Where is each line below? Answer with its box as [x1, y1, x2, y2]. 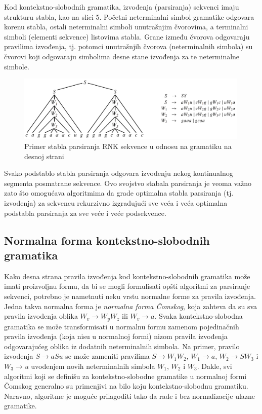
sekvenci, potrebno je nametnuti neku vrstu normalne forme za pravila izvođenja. [4, 290, 256, 301]
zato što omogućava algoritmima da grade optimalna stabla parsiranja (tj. [4, 187, 234, 198]
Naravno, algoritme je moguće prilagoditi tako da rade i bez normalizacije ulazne [4, 390, 255, 401]
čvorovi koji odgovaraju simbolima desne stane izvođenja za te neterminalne [4, 51, 240, 61]
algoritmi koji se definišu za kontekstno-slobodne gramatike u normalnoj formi [4, 370, 247, 381]
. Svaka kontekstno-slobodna [154, 311, 243, 321]
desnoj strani [24, 150, 64, 161]
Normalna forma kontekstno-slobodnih [4, 232, 210, 248]
